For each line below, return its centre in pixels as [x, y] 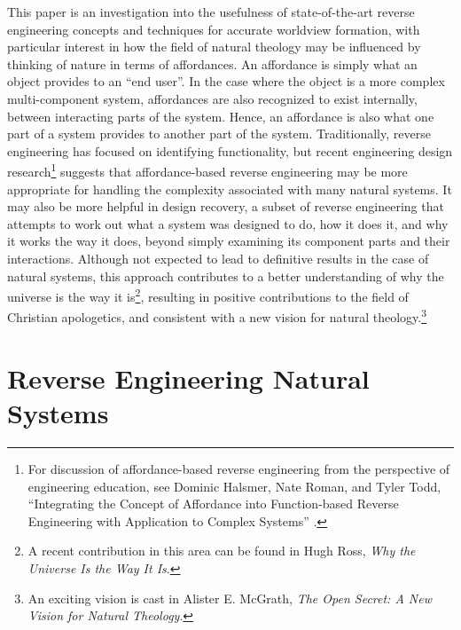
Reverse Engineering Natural [188, 378]
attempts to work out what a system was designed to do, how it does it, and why [228, 223]
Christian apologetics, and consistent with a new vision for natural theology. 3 [217, 316]
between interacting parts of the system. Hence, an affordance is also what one [221, 116]
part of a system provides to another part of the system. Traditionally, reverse [219, 134]
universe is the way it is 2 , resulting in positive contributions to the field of [208, 295]
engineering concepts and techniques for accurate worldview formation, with [214, 29]
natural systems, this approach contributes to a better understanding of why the [226, 276]
